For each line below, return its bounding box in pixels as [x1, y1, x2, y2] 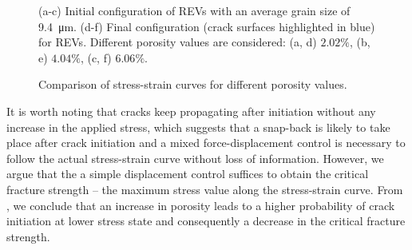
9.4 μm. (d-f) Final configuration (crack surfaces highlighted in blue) [38, 18, 375, 34]
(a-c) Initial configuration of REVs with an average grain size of [38, 2, 351, 18]
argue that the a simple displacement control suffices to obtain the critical [6, 165, 369, 182]
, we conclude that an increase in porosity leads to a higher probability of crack [6, 196, 395, 213]
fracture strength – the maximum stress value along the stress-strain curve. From [6, 181, 403, 197]
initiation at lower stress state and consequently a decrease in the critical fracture [6, 212, 406, 229]
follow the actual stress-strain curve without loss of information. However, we [6, 149, 384, 166]
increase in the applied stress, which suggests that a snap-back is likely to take [6, 118, 390, 135]
